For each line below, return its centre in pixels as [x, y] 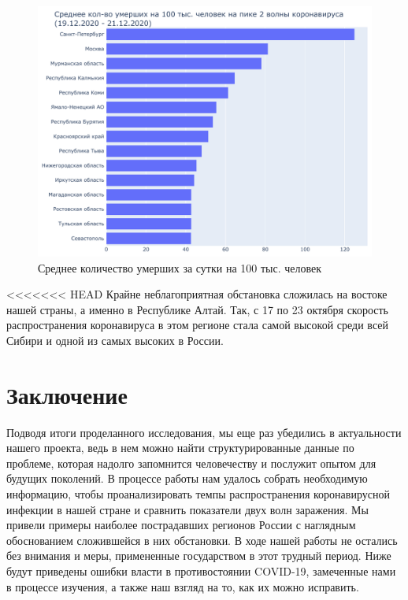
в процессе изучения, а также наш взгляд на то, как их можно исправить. [183, 586]
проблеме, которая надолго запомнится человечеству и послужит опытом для [191, 463]
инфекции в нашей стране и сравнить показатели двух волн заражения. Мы [187, 509]
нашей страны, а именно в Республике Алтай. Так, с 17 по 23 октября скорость [198, 309]
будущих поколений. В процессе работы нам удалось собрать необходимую [187, 478]
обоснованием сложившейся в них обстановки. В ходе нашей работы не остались [202, 540]
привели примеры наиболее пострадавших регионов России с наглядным [181, 525]
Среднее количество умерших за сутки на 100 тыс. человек [180, 267]
